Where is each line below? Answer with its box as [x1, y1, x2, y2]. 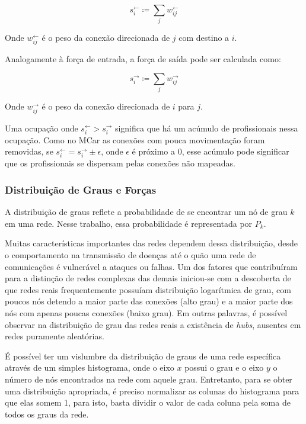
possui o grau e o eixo [184, 361, 264, 374]
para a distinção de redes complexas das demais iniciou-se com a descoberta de [5, 272, 291, 284]
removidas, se [5, 145, 53, 158]
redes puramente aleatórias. [5, 330, 104, 342]
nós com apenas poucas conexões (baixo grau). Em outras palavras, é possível [5, 307, 288, 319]
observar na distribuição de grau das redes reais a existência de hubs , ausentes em [5, 318, 301, 330]
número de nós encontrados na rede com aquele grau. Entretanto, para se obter [5, 373, 292, 385]
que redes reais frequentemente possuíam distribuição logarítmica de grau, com [5, 283, 291, 295]
